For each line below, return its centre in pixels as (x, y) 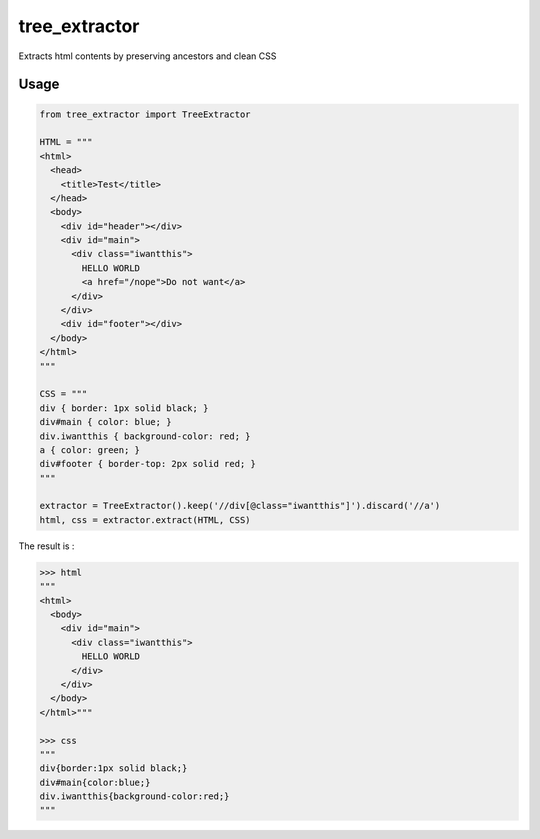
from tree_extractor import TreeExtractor (145, 114)
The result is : (46, 546)
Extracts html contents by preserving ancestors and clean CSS (147, 56)
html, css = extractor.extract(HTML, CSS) (145, 519)
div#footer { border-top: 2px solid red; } (148, 464)
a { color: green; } (89, 449)
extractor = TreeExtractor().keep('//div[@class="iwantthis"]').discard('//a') (240, 506)
